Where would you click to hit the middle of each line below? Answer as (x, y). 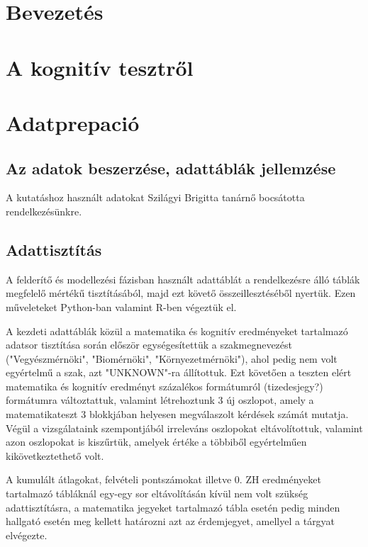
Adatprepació (73, 122)
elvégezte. (27, 535)
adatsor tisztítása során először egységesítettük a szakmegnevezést (149, 345)
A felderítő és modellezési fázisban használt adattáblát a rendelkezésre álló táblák (183, 279)
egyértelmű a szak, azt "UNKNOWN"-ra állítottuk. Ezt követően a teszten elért (179, 372)
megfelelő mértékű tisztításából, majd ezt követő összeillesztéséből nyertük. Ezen (181, 293)
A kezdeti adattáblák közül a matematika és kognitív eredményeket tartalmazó (177, 331)
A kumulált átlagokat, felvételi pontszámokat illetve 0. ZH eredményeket (163, 479)
